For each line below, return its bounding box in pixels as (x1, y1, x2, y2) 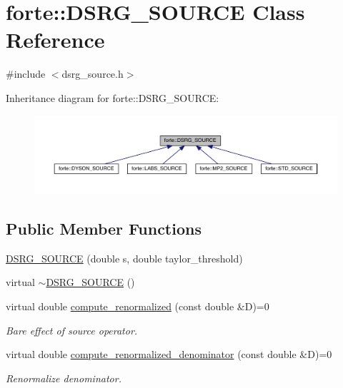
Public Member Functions (6, 218, 202, 240)
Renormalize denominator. (6, 370, 121, 385)
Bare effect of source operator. (6, 322, 138, 337)
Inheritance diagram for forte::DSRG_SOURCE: (6, 90, 219, 105)
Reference (6, 25, 105, 54)
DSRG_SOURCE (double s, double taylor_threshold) (6, 250, 243, 265)
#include (6, 66, 46, 81)
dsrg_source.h (61, 66, 124, 81)
